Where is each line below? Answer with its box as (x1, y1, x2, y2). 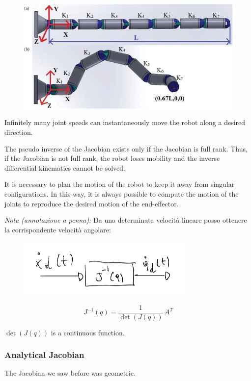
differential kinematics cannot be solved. (4, 162, 125, 173)
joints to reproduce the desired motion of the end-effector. (4, 198, 179, 208)
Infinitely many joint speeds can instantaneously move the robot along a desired (4, 117, 246, 127)
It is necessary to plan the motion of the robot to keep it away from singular (4, 179, 235, 189)
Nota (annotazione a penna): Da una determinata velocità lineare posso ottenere (4, 215, 247, 225)
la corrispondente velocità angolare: (4, 224, 111, 234)
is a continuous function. (51, 328, 125, 338)
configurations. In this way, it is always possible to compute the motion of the (4, 189, 239, 199)
